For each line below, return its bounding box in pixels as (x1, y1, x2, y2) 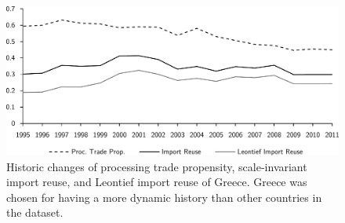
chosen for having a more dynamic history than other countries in (6, 188, 322, 205)
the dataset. (6, 204, 64, 221)
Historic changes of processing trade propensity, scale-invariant (6, 158, 307, 174)
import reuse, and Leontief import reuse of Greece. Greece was (6, 174, 307, 190)
